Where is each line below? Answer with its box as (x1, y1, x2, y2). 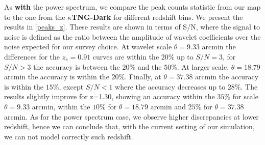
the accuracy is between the (33, 61, 120, 72)
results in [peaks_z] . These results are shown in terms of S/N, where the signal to (4, 21, 260, 32)
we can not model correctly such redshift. (4, 131, 133, 141)
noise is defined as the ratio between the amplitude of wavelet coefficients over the (4, 31, 261, 42)
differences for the (4, 51, 60, 62)
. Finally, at (125, 71, 161, 82)
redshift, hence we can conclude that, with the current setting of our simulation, (4, 121, 255, 132)
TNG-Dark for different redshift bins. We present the (71, 11, 243, 22)
